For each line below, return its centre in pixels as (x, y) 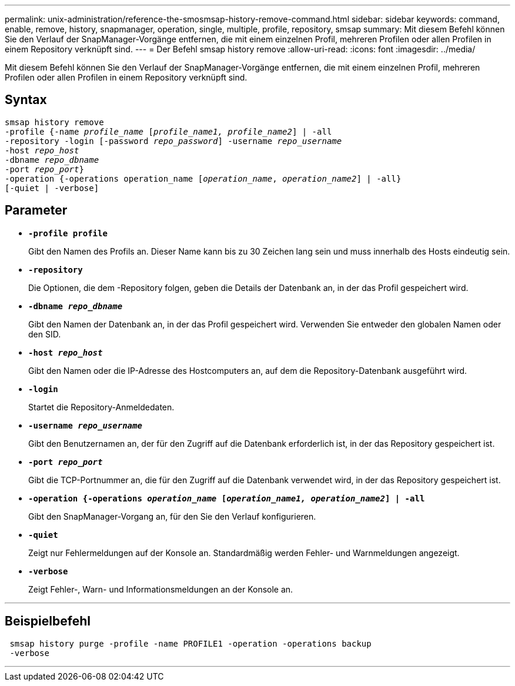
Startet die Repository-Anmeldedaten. (101, 407)
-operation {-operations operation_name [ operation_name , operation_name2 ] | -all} (203, 178)
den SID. (45, 334)
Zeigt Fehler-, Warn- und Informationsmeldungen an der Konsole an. (161, 589)
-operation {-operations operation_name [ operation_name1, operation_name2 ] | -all (227, 498)
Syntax (26, 100)
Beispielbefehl (48, 621)
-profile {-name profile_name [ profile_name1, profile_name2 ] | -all (168, 131)
